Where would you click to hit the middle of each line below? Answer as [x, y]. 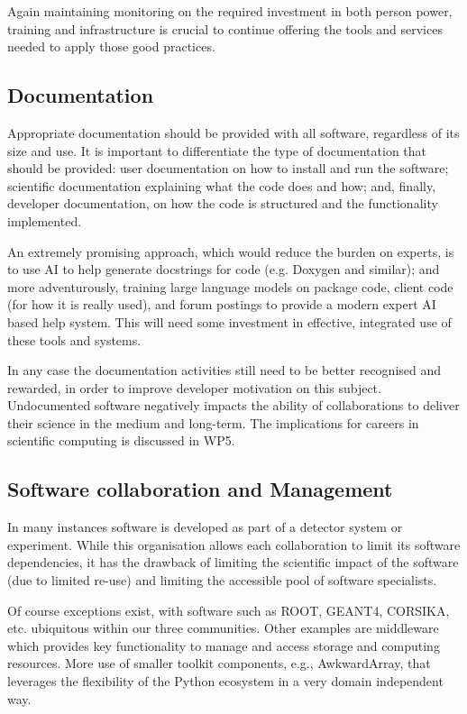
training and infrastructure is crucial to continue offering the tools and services [225, 28]
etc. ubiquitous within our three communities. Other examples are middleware [223, 628]
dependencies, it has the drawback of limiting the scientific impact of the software [233, 562]
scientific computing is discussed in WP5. [121, 440]
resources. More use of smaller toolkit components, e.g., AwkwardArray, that [219, 663]
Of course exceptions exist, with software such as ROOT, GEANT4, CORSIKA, [229, 610]
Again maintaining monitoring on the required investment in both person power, [230, 11]
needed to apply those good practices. [111, 46]
